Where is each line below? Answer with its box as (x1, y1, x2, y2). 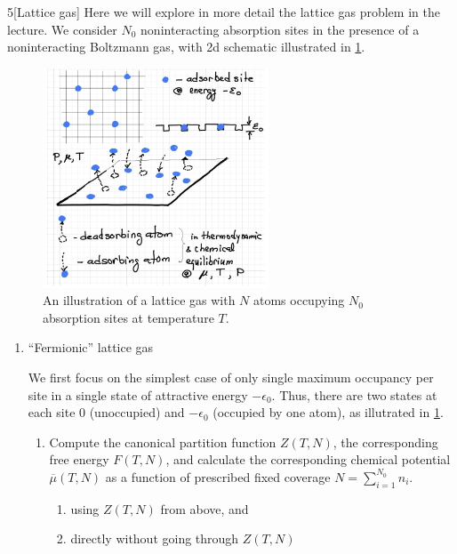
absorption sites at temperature (43, 308, 214, 326)
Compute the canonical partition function (49, 432, 277, 451)
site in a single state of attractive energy (28, 385, 248, 404)
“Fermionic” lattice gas (28, 338, 154, 357)
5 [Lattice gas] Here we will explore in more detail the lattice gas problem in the (7, 3, 440, 20)
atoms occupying (253, 291, 345, 309)
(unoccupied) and (89, 403, 185, 422)
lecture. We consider (7, 20, 117, 38)
